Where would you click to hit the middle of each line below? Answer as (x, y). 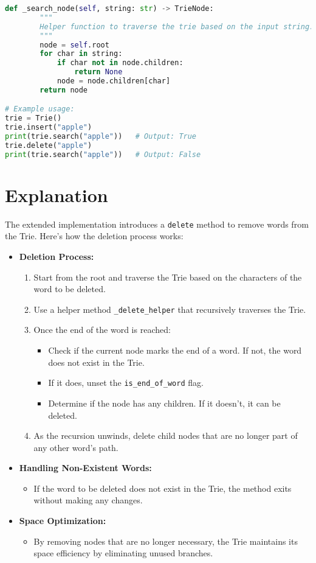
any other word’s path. (76, 447)
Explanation (57, 194)
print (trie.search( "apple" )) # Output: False (103, 154)
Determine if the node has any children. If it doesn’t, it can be (164, 403)
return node (64, 90)
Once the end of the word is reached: (102, 330)
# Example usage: (40, 109)
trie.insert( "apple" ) (49, 128)
